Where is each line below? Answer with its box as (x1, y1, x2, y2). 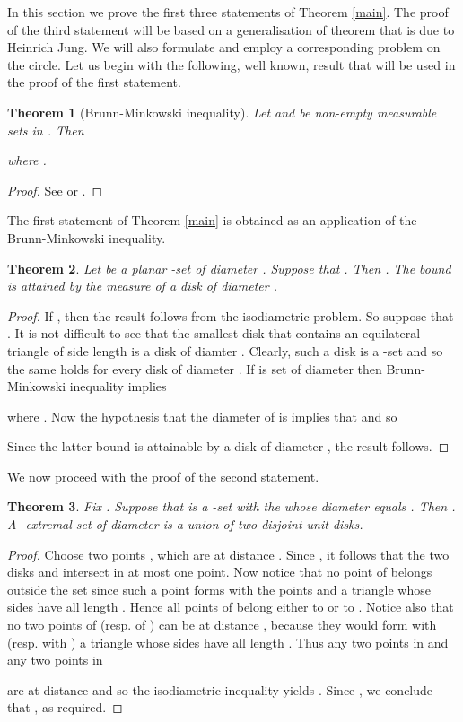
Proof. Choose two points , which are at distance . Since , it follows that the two (7, 544, 450, 563)
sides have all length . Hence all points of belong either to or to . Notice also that (7, 597, 454, 616)
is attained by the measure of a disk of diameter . (7, 276, 277, 295)
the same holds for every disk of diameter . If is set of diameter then (7, 359, 382, 378)
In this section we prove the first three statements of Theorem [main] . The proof (7, 3, 449, 21)
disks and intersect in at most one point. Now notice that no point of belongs (7, 562, 432, 581)
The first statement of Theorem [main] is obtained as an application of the (7, 211, 417, 230)
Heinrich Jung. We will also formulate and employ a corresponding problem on (7, 38, 441, 57)
